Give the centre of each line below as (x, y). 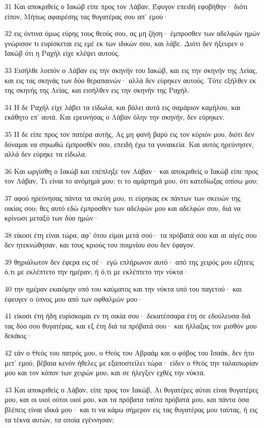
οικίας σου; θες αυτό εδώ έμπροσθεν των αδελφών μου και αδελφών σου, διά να (123, 208)
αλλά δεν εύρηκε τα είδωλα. (46, 154)
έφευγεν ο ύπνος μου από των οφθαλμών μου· (74, 298)
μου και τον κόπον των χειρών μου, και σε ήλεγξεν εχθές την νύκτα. (105, 372)
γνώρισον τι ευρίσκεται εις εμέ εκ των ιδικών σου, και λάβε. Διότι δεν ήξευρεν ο (124, 43)
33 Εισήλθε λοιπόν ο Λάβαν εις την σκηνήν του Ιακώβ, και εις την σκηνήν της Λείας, (131, 70)
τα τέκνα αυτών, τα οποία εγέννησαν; (59, 419)
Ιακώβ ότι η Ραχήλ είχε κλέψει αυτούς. (62, 53)
